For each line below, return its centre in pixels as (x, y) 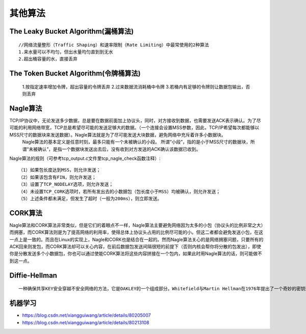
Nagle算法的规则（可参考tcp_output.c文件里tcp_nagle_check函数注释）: (85, 158)
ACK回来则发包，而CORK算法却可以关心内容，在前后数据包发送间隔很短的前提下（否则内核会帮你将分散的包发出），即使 (135, 246)
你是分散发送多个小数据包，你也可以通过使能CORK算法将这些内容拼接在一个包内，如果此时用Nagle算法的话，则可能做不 (136, 254)
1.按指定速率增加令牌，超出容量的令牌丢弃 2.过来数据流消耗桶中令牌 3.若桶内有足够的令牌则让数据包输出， (134, 87)
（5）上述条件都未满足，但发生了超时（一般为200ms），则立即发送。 (90, 198)
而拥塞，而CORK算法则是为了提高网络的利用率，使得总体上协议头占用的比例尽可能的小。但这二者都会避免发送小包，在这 (136, 232)
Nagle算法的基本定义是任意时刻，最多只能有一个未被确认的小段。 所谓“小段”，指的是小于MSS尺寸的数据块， (136, 142)
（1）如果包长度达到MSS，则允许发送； (60, 170)
